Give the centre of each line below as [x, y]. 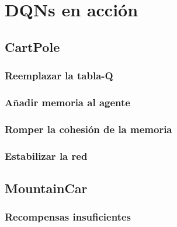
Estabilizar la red [46, 156]
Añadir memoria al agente [67, 102]
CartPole [32, 46]
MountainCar [46, 188]
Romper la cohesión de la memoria [88, 129]
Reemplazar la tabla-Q [59, 76]
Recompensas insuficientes [68, 217]
